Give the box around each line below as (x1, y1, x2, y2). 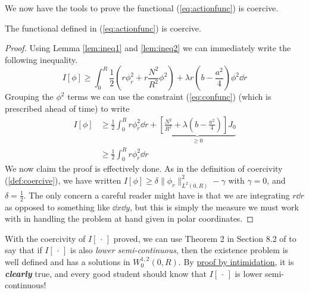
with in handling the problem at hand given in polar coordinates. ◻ (5, 212, 254, 225)
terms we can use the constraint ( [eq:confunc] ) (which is (67, 90, 271, 103)
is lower (235, 267, 263, 279)
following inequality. (5, 53, 78, 65)
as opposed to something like (5, 200, 110, 213)
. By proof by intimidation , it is (178, 256, 294, 268)
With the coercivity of (5, 232, 86, 244)
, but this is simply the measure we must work (129, 200, 299, 213)
